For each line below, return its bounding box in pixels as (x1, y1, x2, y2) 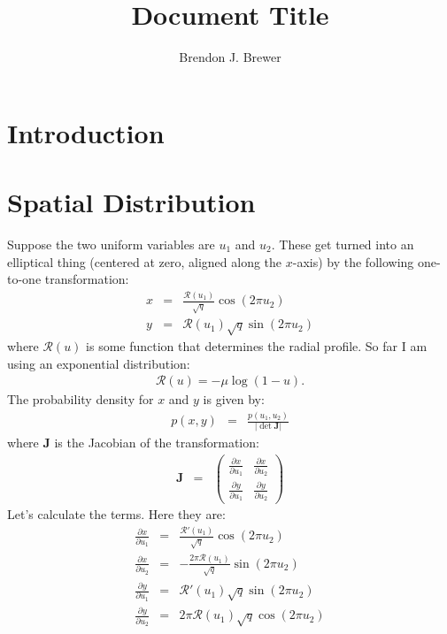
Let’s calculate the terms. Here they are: (7, 505, 226, 523)
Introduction (7, 114, 165, 150)
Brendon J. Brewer (179, 48, 281, 66)
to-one (7, 270, 42, 288)
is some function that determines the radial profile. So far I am (86, 336, 428, 355)
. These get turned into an (271, 235, 414, 254)
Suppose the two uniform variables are (7, 235, 215, 254)
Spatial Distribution (7, 184, 256, 220)
